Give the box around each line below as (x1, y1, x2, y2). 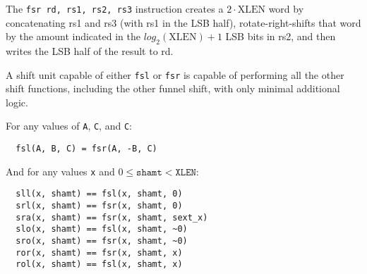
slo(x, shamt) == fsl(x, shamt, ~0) (16, 224, 188, 235)
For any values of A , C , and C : (6, 118, 132, 133)
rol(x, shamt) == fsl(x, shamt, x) (16, 259, 183, 270)
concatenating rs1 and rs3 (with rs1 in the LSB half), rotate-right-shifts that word (6, 15, 361, 30)
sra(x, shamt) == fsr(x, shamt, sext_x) (16, 212, 208, 223)
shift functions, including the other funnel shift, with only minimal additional (6, 81, 340, 96)
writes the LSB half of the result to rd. (6, 44, 174, 58)
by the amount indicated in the (6, 29, 140, 44)
